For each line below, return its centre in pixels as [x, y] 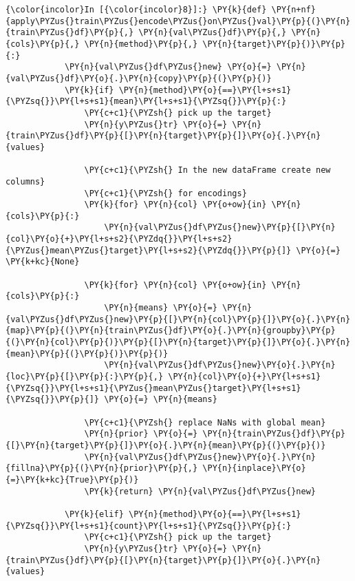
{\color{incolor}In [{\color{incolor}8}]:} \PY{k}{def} [136, 10]
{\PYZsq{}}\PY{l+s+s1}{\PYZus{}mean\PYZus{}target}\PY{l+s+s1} [153, 388]
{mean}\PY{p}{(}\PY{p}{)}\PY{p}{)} [87, 353]
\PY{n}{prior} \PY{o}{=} [141, 434]
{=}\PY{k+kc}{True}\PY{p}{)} [72, 479]
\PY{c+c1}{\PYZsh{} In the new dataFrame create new [207, 170]
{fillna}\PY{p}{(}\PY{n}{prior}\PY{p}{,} [102, 468]
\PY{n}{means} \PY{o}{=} [161, 308]
